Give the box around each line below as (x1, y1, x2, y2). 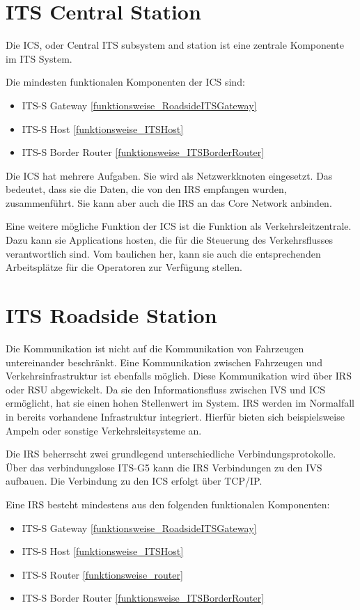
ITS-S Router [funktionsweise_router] (22, 567, 183, 581)
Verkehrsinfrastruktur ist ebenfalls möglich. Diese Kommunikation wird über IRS (6, 368, 352, 383)
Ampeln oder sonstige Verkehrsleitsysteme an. (6, 423, 202, 437)
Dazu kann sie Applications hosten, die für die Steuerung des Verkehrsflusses (6, 233, 333, 247)
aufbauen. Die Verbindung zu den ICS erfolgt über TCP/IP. (6, 474, 263, 488)
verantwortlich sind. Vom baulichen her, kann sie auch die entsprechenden (6, 246, 321, 260)
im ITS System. (6, 51, 72, 65)
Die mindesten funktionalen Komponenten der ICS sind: (6, 75, 245, 89)
